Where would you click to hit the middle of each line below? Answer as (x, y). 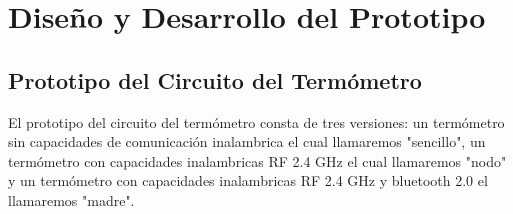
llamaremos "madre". (71, 199)
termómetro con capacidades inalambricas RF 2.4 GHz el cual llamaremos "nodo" (257, 160)
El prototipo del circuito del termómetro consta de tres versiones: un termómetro (256, 121)
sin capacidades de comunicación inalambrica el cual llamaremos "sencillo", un (247, 141)
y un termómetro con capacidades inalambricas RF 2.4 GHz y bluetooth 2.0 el (248, 180)
